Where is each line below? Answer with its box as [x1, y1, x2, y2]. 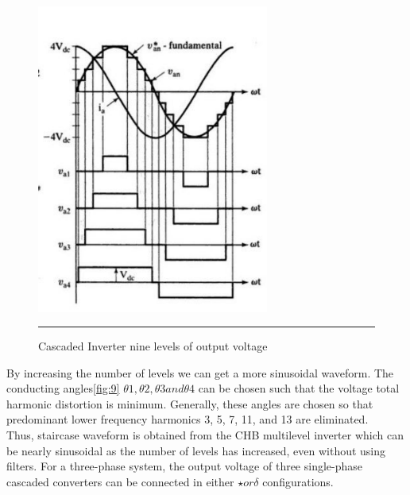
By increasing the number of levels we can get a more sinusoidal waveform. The [6, 364, 394, 381]
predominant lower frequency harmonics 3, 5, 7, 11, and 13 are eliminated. [6, 411, 369, 427]
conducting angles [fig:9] [6, 380, 120, 396]
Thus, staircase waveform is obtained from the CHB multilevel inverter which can [6, 427, 404, 443]
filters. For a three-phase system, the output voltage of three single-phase [6, 458, 363, 474]
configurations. [262, 473, 334, 489]
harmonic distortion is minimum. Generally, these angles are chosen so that [6, 395, 373, 412]
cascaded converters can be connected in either [6, 473, 234, 489]
